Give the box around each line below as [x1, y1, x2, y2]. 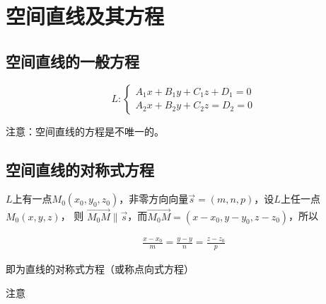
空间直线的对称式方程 [6, 158, 154, 180]
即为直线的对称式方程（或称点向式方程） [6, 261, 194, 276]
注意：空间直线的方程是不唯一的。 [6, 123, 164, 138]
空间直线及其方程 [6, 1, 165, 30]
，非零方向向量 [119, 191, 189, 206]
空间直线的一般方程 [6, 50, 139, 72]
